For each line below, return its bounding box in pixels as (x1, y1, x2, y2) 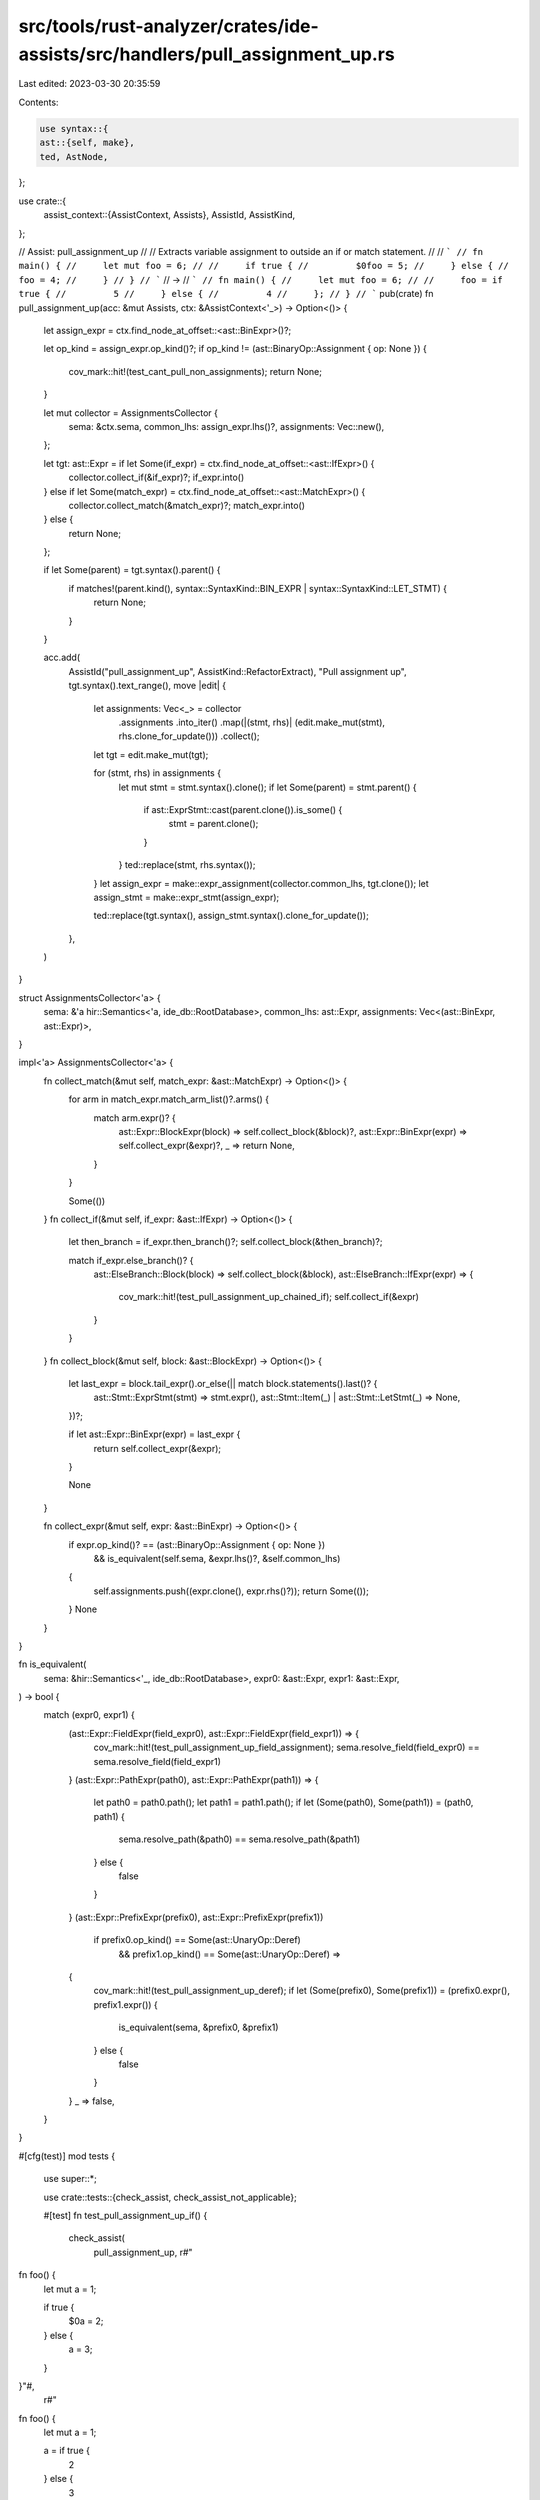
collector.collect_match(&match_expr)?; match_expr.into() (68, 499, 305, 511)
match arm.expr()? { (93, 1111, 177, 1124)
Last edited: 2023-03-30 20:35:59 (18, 78, 161, 90)
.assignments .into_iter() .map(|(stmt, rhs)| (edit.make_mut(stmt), (118, 716, 385, 728)
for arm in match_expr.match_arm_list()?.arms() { (68, 1093, 270, 1105)
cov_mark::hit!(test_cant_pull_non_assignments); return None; (68, 365, 323, 377)
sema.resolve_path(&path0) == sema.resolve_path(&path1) (118, 1833, 361, 1845)
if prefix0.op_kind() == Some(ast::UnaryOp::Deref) (93, 1934, 302, 1946)
